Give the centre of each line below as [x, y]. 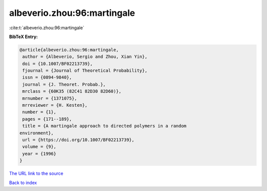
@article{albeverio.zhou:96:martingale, [69, 50]
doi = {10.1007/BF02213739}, [58, 64]
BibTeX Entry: [23, 37]
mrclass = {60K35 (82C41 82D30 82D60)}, [72, 91]
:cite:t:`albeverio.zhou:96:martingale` [47, 28]
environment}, [37, 133]
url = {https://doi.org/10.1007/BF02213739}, [78, 140]
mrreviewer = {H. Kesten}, [55, 105]
